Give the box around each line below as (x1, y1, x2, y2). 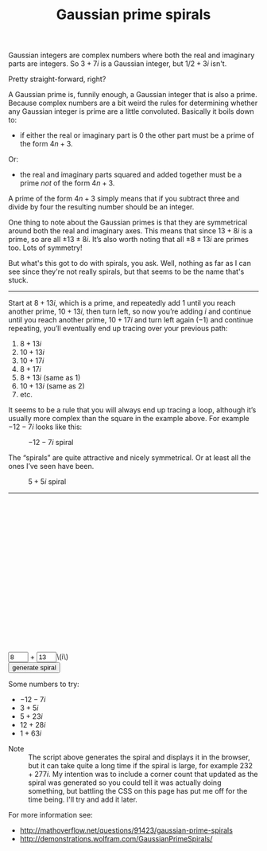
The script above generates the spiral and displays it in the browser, (28, 752, 250, 762)
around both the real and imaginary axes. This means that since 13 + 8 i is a (8, 226, 253, 236)
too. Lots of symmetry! (8, 243, 83, 252)
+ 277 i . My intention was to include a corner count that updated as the (28, 770, 258, 779)
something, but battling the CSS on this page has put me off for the (28, 787, 248, 796)
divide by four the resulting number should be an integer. (8, 202, 195, 212)
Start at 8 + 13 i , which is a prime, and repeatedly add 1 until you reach (8, 299, 236, 308)
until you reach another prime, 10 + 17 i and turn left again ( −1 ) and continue (8, 315, 253, 325)
